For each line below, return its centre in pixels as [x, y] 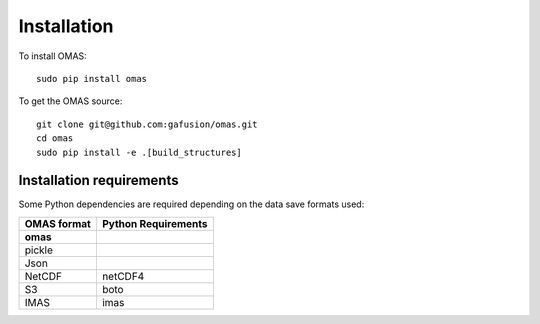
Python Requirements [154, 223]
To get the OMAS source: [70, 101]
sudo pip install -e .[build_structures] [139, 152]
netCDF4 [123, 276]
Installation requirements [98, 180]
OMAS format [58, 223]
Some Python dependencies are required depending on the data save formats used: [191, 204]
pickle [39, 250]
